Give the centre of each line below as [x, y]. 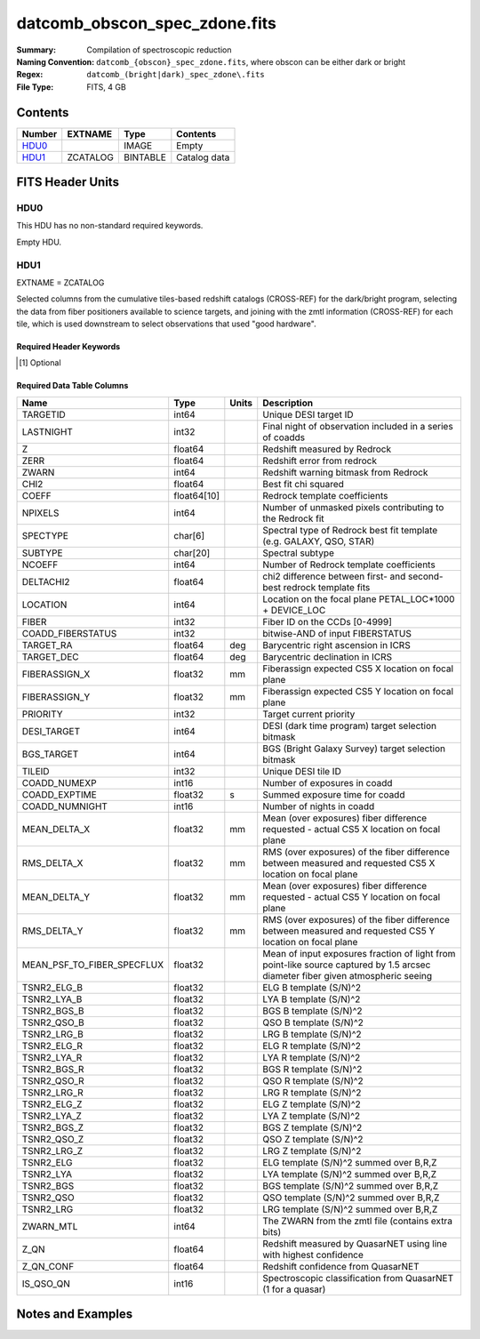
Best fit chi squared [303, 484]
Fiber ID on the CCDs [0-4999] [328, 621]
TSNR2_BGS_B [53, 1011]
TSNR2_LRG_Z [52, 1151]
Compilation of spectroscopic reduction [159, 50]
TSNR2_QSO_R [53, 1080]
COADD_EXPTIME [59, 794]
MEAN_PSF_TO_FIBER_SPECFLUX [93, 965]
